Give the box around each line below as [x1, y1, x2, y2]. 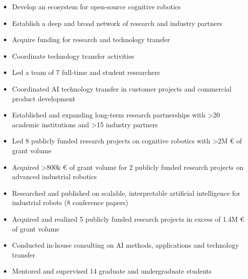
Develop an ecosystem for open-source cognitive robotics [12, 1, 181, 11]
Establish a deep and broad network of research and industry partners [12, 18, 223, 28]
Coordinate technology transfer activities [12, 50, 135, 61]
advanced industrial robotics [12, 171, 97, 182]
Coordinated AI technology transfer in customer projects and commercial [12, 83, 232, 93]
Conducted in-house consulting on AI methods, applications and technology [12, 240, 239, 250]
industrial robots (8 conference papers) [12, 197, 129, 208]
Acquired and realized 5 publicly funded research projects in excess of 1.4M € [12, 213, 245, 224]
